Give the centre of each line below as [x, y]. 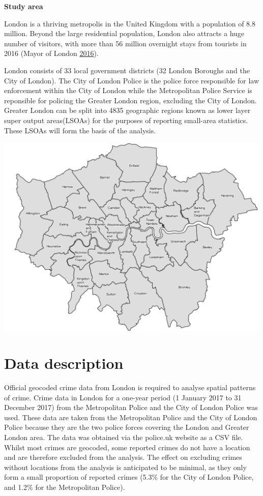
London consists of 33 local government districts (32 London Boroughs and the [127, 70]
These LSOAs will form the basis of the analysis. [80, 130]
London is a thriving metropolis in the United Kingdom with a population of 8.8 [130, 23]
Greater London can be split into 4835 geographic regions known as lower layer [127, 110]
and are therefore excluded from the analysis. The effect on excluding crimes [123, 457]
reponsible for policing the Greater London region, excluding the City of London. [130, 100]
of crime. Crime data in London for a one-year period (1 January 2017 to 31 [123, 397]
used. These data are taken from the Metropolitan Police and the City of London [131, 417]
